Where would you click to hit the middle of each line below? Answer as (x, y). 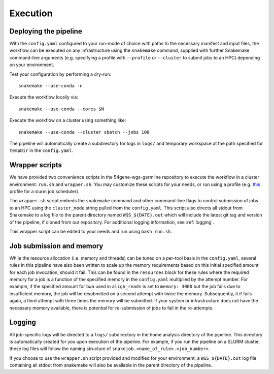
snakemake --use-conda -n (51, 86)
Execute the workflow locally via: (44, 97)
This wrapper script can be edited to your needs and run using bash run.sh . (91, 231)
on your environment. (32, 65)
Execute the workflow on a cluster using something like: (68, 120)
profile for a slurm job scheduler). (44, 192)
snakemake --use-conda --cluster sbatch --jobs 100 (84, 132)
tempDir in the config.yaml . (41, 150)
